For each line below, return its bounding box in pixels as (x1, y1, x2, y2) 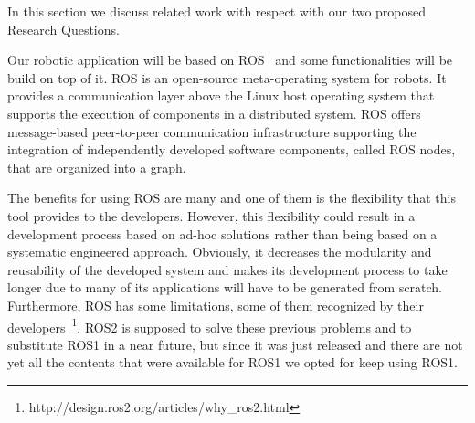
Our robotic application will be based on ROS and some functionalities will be (7, 50, 453, 69)
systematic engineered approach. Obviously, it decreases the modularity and (7, 242, 432, 261)
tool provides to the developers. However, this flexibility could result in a (7, 206, 416, 225)
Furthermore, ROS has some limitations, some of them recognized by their (7, 295, 424, 314)
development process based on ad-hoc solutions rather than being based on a (7, 224, 438, 243)
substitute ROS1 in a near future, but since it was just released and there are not (7, 334, 463, 354)
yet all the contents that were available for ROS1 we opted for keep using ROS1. (7, 353, 458, 372)
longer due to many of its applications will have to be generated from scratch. (7, 278, 442, 297)
